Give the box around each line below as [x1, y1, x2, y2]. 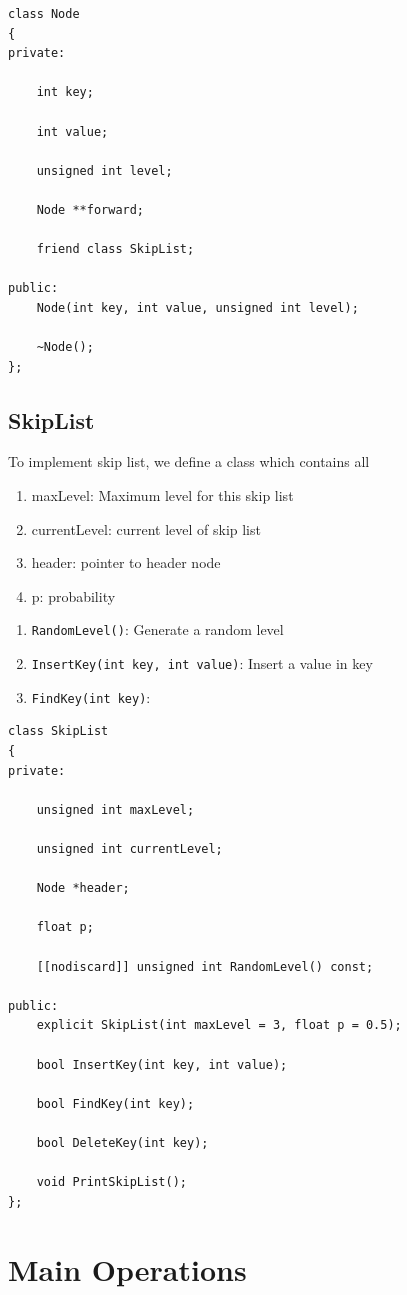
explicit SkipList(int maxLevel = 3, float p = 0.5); [36, 1018, 402, 1033]
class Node [8, 7, 80, 21]
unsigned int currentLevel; [36, 841, 223, 856]
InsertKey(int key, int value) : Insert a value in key [31, 653, 373, 674]
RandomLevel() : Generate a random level [31, 619, 284, 640]
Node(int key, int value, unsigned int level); [36, 300, 359, 315]
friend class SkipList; [36, 242, 195, 257]
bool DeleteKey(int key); [36, 1135, 209, 1150]
